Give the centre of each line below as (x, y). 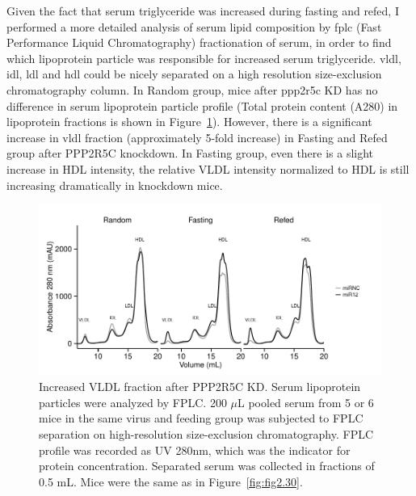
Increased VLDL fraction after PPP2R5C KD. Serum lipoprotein (200, 387)
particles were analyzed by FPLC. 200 (133, 402)
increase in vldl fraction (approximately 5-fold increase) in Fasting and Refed (197, 137)
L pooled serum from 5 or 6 (306, 402)
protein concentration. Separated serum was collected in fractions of (207, 466)
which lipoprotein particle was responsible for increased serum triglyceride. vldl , (204, 58)
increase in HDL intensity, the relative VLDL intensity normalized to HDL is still (208, 168)
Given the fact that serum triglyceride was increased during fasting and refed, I (203, 11)
